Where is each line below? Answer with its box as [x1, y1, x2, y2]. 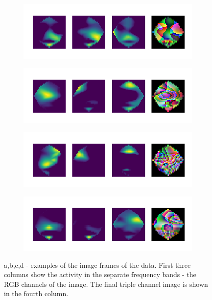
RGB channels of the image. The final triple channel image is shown [4, 279, 208, 289]
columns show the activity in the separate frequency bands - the [4, 269, 196, 279]
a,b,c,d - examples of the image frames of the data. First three [4, 259, 191, 270]
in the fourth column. [4, 288, 69, 299]
